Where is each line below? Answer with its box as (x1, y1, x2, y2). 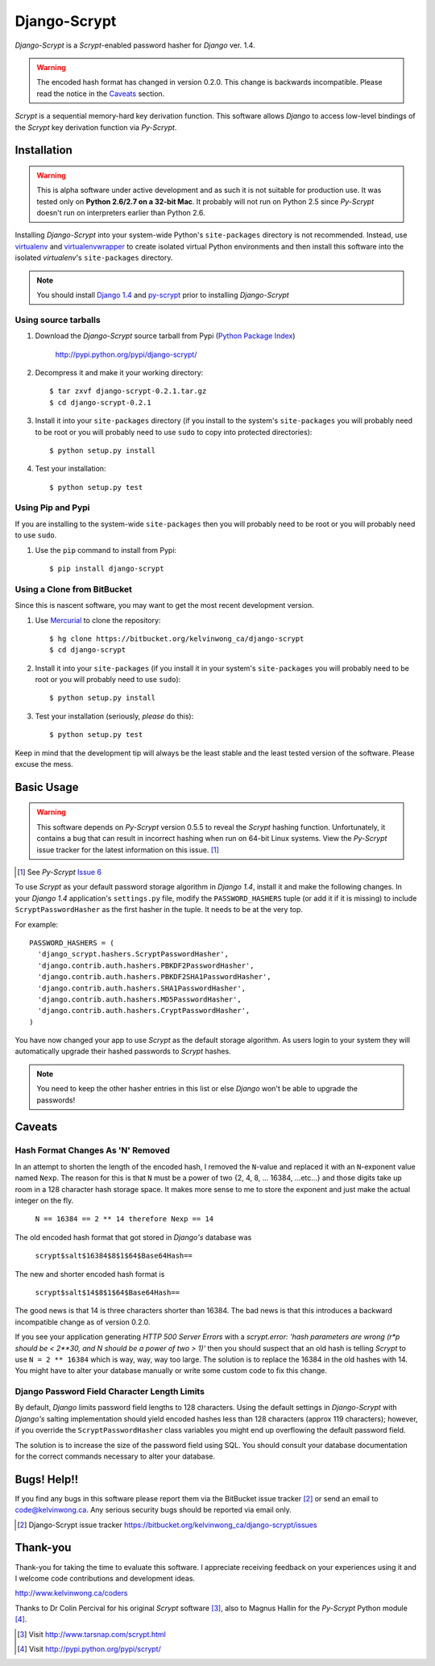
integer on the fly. (14, 1195, 74, 1205)
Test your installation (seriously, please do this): (35, 711, 194, 721)
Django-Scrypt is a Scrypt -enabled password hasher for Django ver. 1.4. (14, 40, 255, 50)
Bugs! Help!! (14, 1472, 79, 1486)
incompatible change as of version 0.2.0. (14, 1316, 151, 1327)
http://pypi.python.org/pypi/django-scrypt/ (55, 350, 197, 359)
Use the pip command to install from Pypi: (35, 545, 177, 555)
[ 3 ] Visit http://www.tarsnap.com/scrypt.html (17, 1629, 167, 1639)
